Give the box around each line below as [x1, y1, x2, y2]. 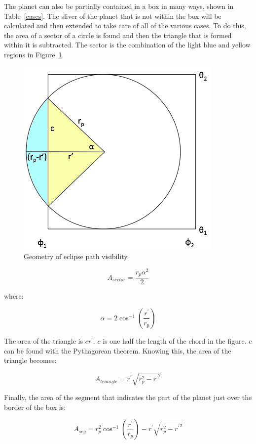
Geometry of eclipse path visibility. [24, 251, 129, 262]
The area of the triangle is [4, 335, 83, 346]
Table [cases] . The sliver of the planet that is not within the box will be [4, 10, 221, 21]
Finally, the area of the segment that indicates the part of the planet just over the [4, 392, 252, 402]
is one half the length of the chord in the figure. [103, 335, 247, 346]
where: [4, 291, 24, 301]
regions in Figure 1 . [4, 49, 64, 59]
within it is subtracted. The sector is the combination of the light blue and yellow [4, 40, 251, 50]
